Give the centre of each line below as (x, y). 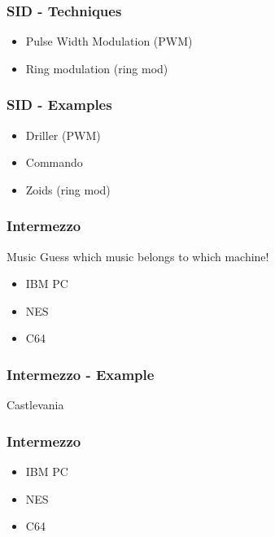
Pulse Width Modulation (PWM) (109, 41)
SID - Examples (59, 105)
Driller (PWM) (63, 135)
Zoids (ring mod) (68, 189)
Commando (54, 162)
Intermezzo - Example (81, 374)
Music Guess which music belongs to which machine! (138, 256)
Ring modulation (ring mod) (97, 68)
